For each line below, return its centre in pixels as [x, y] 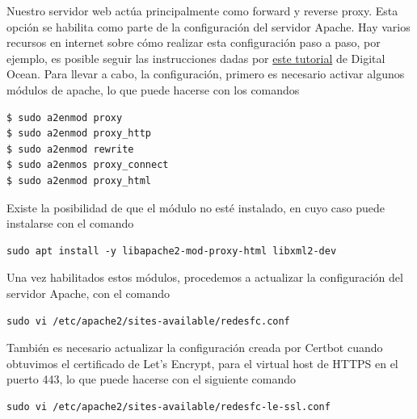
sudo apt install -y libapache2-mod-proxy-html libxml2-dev [172, 251]
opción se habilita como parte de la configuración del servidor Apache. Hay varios [208, 26]
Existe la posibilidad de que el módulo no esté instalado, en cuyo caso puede [196, 207]
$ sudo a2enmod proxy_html [79, 180]
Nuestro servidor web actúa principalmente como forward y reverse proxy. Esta [202, 10]
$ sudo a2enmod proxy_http [79, 134]
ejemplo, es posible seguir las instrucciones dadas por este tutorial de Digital [196, 58]
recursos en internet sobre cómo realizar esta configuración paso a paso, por [194, 42]
